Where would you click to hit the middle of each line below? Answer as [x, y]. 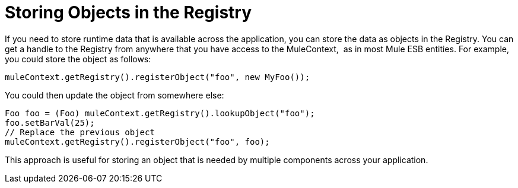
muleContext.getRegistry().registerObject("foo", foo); [137, 141]
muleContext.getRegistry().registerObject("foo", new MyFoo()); [158, 77]
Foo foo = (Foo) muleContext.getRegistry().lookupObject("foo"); [160, 113]
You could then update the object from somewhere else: [115, 95]
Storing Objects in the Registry [128, 12]
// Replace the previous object [80, 132]
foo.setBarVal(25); [50, 122]
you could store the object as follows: [78, 59]
